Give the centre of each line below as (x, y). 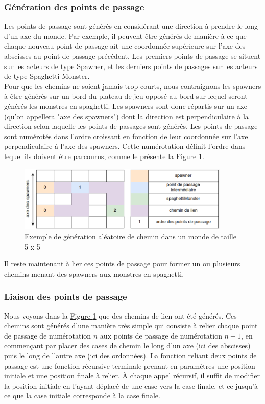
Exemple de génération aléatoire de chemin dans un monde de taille (130, 237)
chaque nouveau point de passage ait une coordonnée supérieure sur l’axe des (125, 46)
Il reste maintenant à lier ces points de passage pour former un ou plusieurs (122, 264)
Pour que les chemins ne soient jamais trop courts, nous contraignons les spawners (133, 86)
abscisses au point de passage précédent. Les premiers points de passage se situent (132, 56)
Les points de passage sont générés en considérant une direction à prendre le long (131, 26)
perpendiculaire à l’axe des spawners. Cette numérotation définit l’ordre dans (125, 146)
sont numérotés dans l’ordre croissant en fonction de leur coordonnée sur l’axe (126, 136)
